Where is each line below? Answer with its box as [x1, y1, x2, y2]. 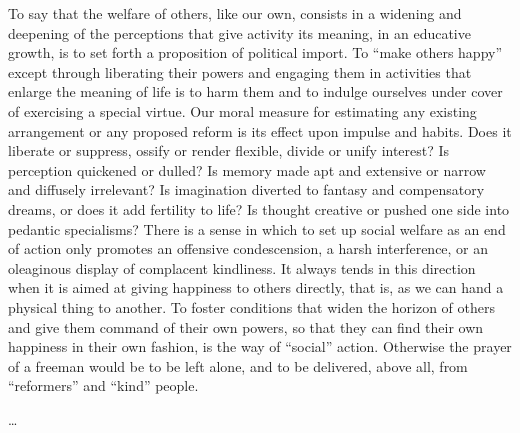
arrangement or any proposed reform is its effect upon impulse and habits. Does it [8, 120, 512, 141]
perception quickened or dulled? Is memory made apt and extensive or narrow [8, 159, 486, 180]
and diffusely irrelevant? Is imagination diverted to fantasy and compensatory [8, 179, 485, 200]
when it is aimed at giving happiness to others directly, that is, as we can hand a [8, 277, 504, 298]
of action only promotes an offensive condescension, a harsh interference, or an [8, 238, 489, 259]
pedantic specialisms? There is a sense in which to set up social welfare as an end [8, 218, 506, 239]
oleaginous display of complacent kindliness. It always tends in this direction [8, 257, 476, 278]
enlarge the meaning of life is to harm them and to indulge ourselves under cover [8, 81, 503, 102]
